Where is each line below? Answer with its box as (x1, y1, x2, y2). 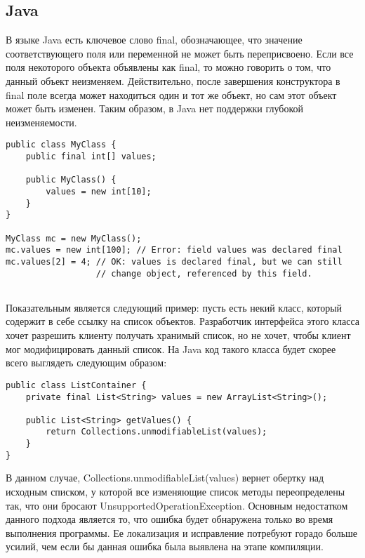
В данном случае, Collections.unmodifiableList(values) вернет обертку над (6, 470, 324, 485)
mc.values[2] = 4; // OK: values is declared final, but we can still (6, 256, 343, 267)
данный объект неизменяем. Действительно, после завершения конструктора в (6, 73, 340, 88)
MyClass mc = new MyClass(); (6, 233, 142, 244)
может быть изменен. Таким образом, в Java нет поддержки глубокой (6, 101, 304, 116)
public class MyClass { (6, 140, 117, 150)
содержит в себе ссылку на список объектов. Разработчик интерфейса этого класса (6, 314, 360, 328)
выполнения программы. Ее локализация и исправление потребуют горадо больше (6, 525, 358, 540)
